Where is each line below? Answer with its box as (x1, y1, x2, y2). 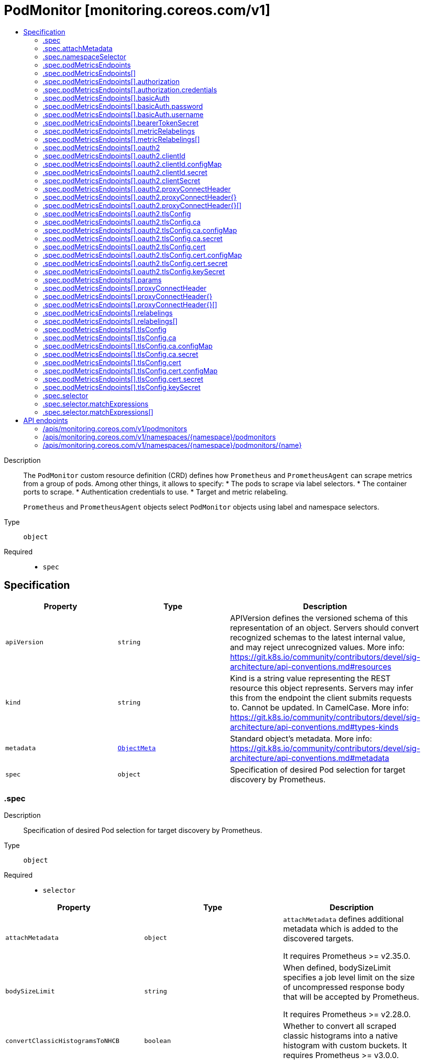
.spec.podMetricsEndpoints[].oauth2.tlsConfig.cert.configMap (43, 250, 242, 259)
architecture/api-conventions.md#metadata (230, 753, 390, 763)
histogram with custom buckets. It (283, 1041, 407, 1051)
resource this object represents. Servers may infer (230, 683, 413, 693)
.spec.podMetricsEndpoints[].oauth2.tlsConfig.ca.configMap (43, 226, 237, 234)
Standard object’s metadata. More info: (230, 733, 372, 743)
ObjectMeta (118, 744, 156, 752)
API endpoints (23, 416, 68, 424)
